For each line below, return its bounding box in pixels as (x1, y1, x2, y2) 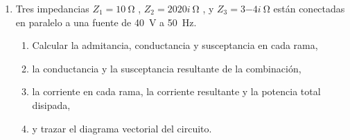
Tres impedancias (15, 1, 89, 15)
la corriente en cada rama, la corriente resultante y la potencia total (32, 84, 321, 99)
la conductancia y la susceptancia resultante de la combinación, (32, 61, 301, 75)
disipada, (32, 97, 71, 112)
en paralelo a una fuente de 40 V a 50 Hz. (15, 14, 197, 29)
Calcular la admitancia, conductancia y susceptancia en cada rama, (32, 38, 318, 52)
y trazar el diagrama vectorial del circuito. (32, 121, 212, 135)
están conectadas (273, 1, 345, 15)
